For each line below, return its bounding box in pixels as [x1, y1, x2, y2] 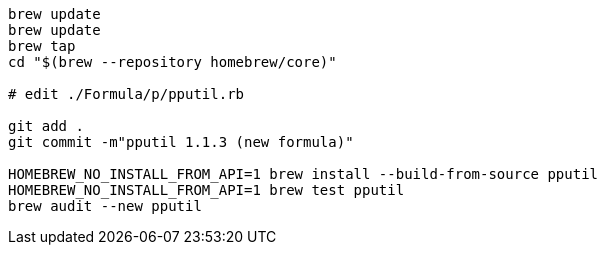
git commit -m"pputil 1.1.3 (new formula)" [8, 134, 354, 150]
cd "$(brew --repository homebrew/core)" [8, 54, 337, 70]
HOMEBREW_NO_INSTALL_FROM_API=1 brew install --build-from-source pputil [8, 166, 599, 182]
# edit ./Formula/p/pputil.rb [8, 86, 245, 102]
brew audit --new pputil [8, 198, 202, 214]
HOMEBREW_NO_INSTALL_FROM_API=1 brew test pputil [8, 182, 405, 198]
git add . [8, 118, 84, 134]
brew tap [8, 38, 76, 54]
